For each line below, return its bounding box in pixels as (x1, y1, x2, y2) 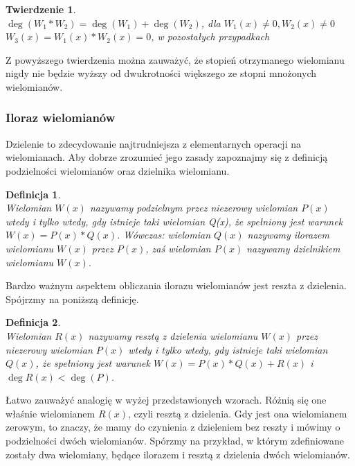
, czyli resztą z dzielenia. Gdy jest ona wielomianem (128, 406, 347, 420)
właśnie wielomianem (6, 406, 95, 420)
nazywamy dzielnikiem (246, 241, 340, 255)
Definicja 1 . (6, 187, 61, 201)
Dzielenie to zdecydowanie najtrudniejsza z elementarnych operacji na (6, 136, 301, 150)
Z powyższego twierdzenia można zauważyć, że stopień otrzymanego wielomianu (6, 52, 345, 67)
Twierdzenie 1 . (6, 2, 76, 16)
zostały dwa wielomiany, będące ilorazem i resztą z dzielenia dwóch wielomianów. (6, 447, 350, 461)
